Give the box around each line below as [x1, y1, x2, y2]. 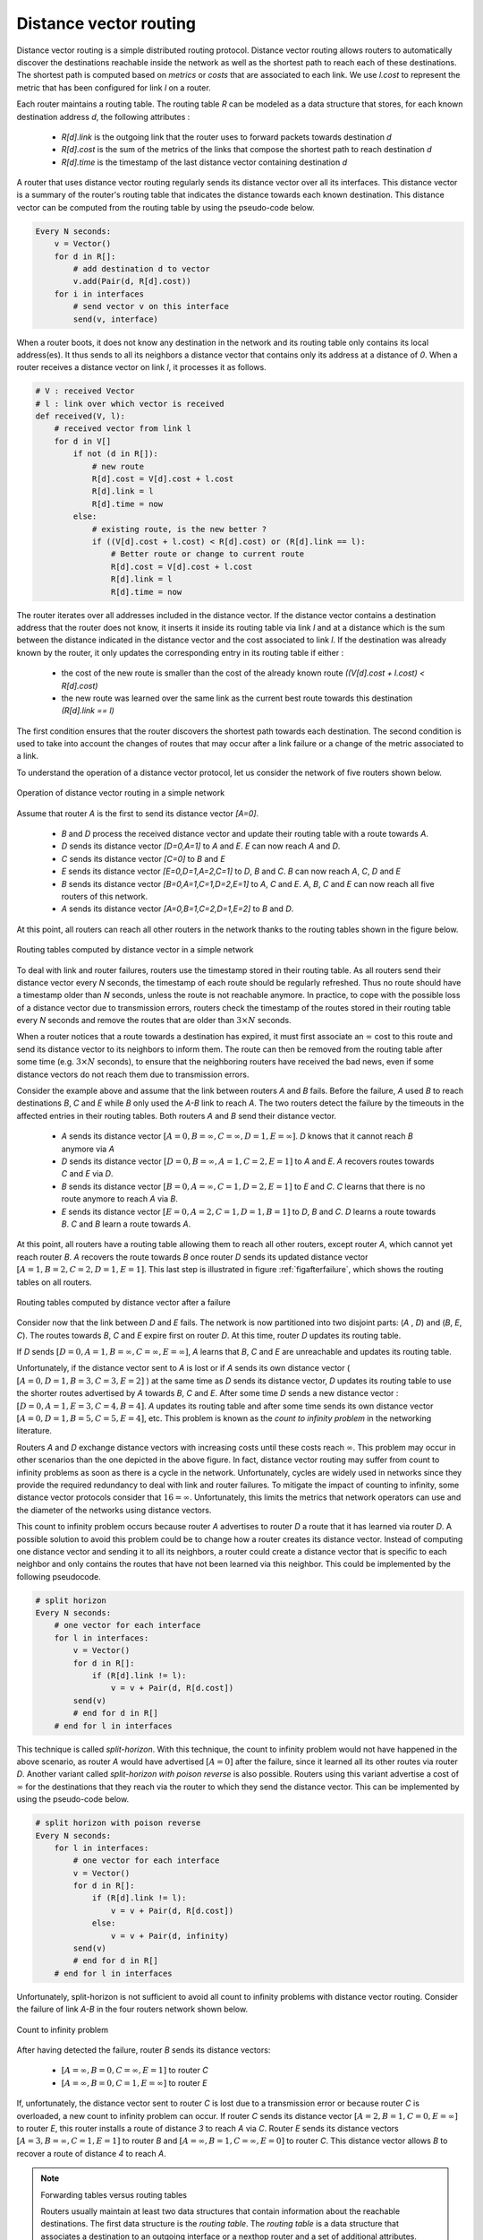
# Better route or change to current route [110, 549, 305, 559]
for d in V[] [54, 435, 112, 446]
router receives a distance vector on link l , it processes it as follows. [16, 362, 267, 373]
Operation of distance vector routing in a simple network [16, 788, 225, 798]
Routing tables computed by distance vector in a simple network [16, 944, 254, 955]
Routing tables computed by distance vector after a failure [16, 1297, 232, 1307]
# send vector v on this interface [72, 301, 230, 312]
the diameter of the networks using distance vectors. [16, 1504, 212, 1515]
